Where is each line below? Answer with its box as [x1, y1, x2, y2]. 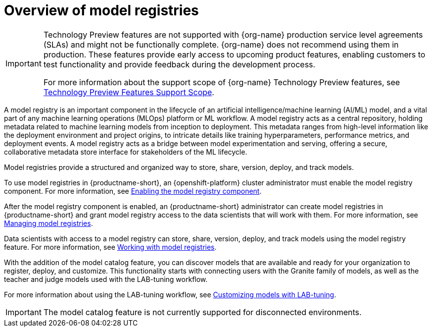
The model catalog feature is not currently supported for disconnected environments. [43, 307, 362, 317]
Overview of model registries [4, 2, 199, 19]
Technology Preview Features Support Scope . [43, 87, 214, 97]
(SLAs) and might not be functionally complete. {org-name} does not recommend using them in [43, 39, 399, 50]
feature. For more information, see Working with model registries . [4, 242, 217, 251]
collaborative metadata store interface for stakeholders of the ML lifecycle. [4, 147, 247, 156]
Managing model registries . [4, 219, 93, 227]
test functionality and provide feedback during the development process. [43, 59, 316, 69]
